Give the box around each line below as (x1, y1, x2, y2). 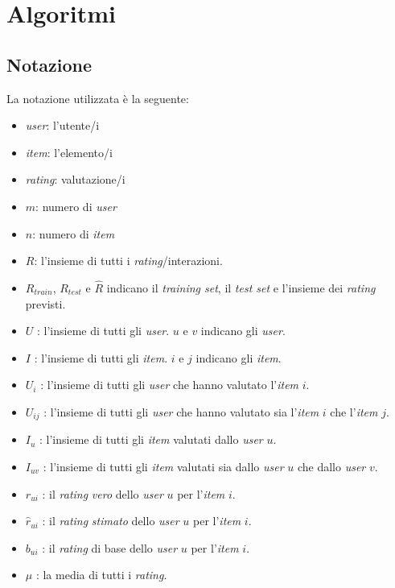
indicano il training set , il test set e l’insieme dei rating (106, 279, 376, 296)
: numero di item (32, 225, 115, 242)
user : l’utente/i (25, 117, 100, 134)
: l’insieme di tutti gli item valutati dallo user (39, 431, 263, 448)
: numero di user (35, 197, 117, 214)
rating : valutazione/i (25, 171, 125, 188)
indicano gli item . (195, 349, 282, 366)
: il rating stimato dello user (42, 512, 179, 529)
